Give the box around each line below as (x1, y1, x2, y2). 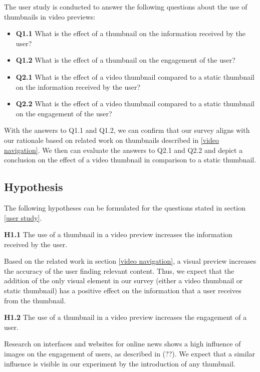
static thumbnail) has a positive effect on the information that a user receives (4, 285, 241, 296)
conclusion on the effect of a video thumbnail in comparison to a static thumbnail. (4, 154, 256, 165)
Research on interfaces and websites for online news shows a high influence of (4, 338, 241, 349)
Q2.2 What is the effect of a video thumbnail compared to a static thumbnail (16, 98, 254, 109)
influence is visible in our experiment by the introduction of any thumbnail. (4, 358, 235, 368)
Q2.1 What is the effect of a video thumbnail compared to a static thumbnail (16, 71, 254, 82)
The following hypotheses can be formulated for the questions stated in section (4, 202, 245, 213)
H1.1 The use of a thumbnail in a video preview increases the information (4, 229, 232, 240)
